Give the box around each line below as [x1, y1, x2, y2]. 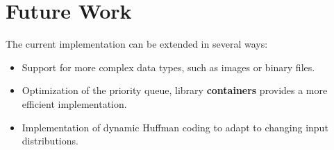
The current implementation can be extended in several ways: [6, 37, 268, 51]
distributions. [22, 133, 78, 148]
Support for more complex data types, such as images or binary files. [22, 59, 315, 74]
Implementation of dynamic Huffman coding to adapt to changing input [22, 120, 328, 134]
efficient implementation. [22, 96, 127, 111]
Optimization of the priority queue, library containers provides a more [22, 83, 328, 97]
